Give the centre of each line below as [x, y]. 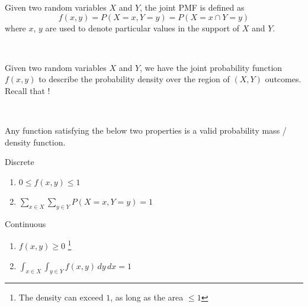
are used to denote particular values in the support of [142, 28]
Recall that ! [28, 90]
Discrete [20, 162]
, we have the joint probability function [211, 67]
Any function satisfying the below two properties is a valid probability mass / [146, 130]
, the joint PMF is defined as [192, 7]
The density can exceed [61, 297]
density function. [35, 142]
